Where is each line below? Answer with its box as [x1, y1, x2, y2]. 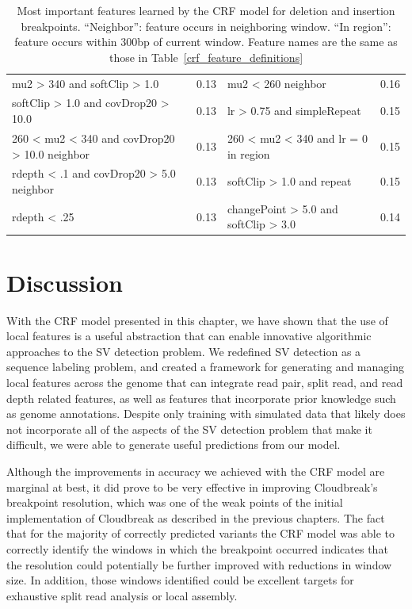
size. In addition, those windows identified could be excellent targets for [6, 572, 354, 588]
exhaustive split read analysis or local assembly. [6, 587, 238, 603]
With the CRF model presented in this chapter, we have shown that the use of [6, 312, 388, 328]
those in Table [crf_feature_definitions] [109, 48, 303, 65]
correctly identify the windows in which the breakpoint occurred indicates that [6, 540, 388, 557]
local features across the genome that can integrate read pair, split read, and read [6, 373, 403, 390]
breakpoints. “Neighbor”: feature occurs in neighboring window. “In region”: [21, 17, 391, 34]
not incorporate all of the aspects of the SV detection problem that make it [6, 420, 372, 437]
